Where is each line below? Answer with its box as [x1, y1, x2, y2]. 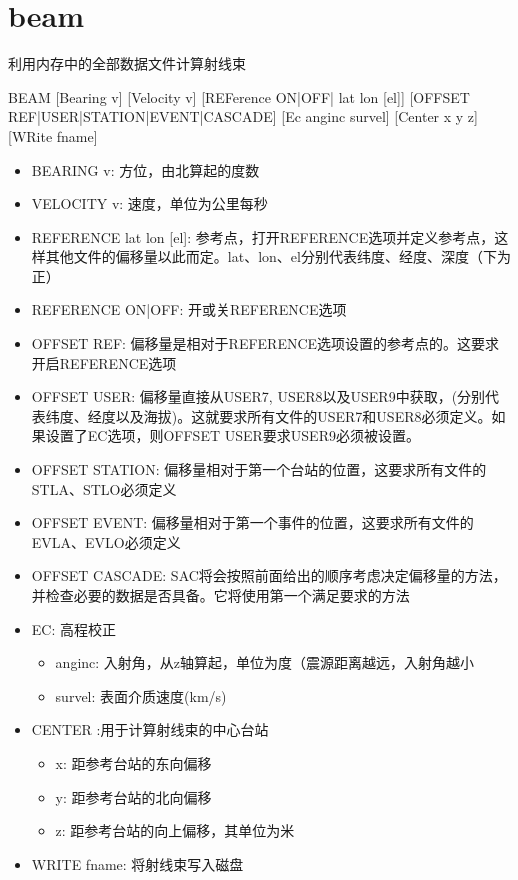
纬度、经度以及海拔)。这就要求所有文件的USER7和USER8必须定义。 [45, 405, 492, 426]
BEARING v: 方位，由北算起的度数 [31, 159, 260, 180]
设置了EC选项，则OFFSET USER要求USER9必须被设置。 [45, 425, 420, 446]
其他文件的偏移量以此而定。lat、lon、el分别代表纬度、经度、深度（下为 [45, 246, 511, 267]
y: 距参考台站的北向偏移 [55, 786, 212, 807]
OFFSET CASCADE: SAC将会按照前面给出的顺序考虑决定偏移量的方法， [31, 565, 507, 586]
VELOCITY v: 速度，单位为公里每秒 [31, 193, 268, 214]
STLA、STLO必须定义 [31, 478, 177, 499]
